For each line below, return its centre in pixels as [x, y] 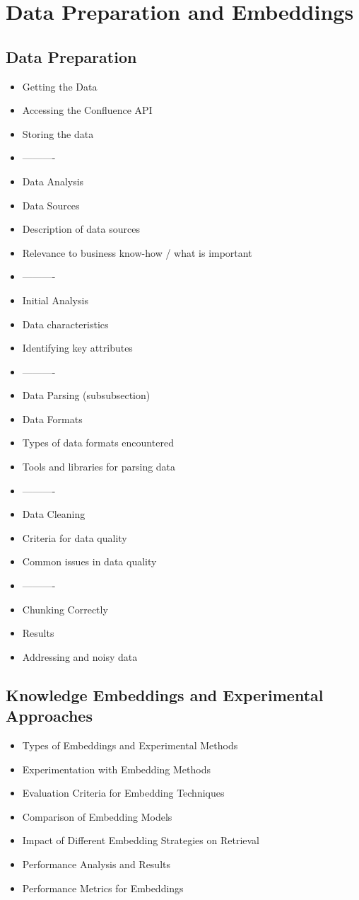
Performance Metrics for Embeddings [103, 888]
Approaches [49, 716]
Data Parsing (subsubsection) [86, 395]
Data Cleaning [54, 514]
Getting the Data [60, 86]
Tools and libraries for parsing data [99, 467]
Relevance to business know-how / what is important [137, 252]
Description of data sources [81, 229]
